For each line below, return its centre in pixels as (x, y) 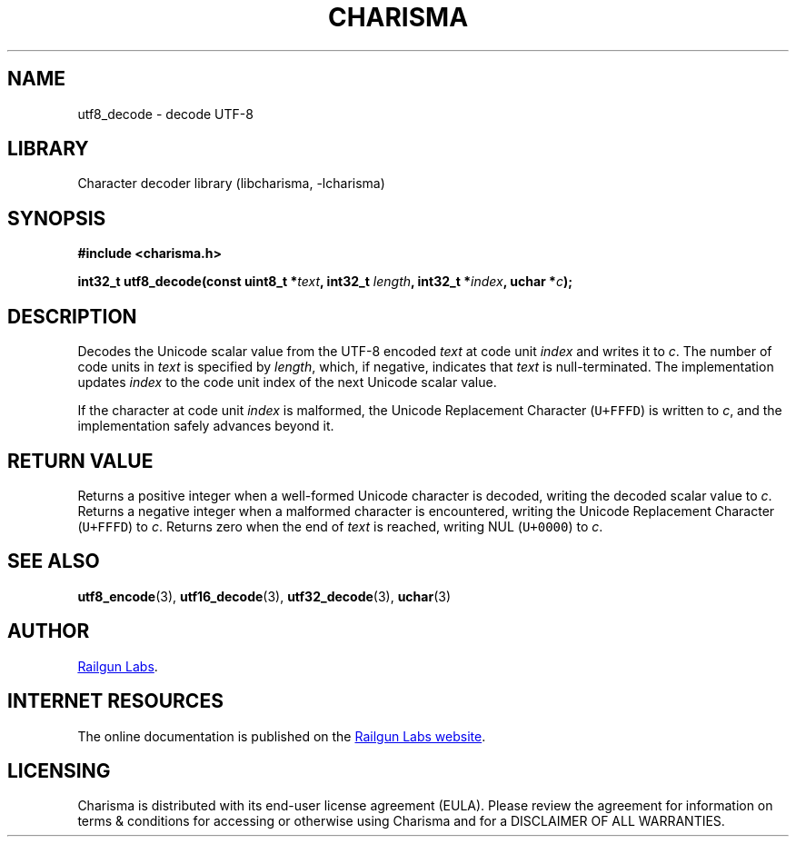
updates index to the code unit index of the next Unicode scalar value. (287, 382)
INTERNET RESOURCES (115, 701)
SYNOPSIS (57, 218)
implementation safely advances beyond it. (206, 426)
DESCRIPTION (72, 316)
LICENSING (59, 770)
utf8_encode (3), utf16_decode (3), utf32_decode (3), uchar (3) (264, 596)
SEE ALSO (54, 561)
